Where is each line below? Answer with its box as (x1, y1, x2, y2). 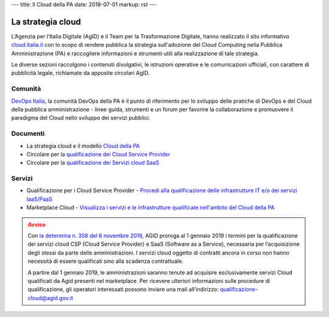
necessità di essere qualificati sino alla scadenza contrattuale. (27, 257, 184, 265)
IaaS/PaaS (26, 195, 53, 203)
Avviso (27, 221, 46, 228)
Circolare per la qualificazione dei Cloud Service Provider (26, 150, 171, 158)
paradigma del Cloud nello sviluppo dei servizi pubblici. (11, 114, 150, 122)
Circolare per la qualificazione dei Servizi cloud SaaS (26, 159, 160, 167)
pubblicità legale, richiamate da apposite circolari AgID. (11, 69, 150, 77)
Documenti (11, 130, 45, 138)
